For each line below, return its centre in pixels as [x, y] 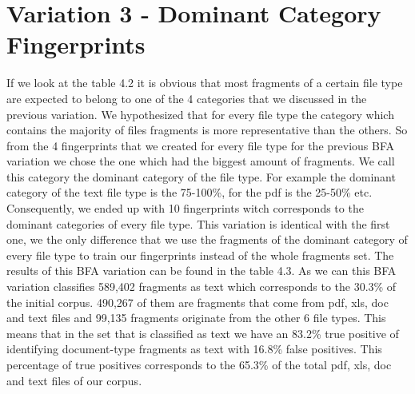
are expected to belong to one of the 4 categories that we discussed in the [187, 98]
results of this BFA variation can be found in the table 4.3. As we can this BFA [202, 271]
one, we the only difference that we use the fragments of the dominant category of [207, 239]
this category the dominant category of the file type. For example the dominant [201, 176]
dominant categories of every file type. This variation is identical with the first [198, 223]
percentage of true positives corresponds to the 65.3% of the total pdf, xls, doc [199, 364]
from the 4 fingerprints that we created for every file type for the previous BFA [201, 145]
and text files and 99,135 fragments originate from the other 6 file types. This [196, 318]
